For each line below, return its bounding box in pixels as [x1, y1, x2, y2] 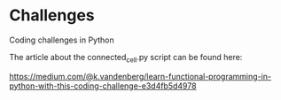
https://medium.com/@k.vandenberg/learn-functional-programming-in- [9, 71, 272, 81]
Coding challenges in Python [9, 35, 114, 45]
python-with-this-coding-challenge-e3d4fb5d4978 [9, 81, 197, 91]
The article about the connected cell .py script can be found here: [9, 51, 243, 65]
